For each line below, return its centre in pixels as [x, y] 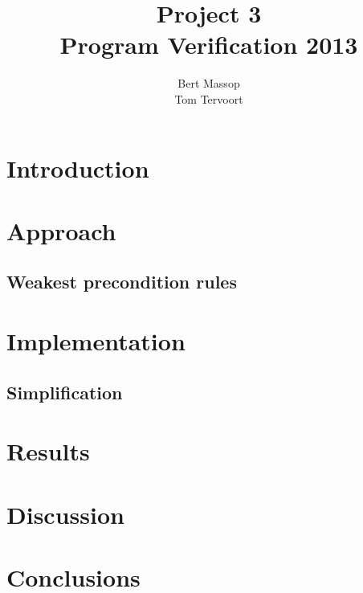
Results [48, 451]
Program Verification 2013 [209, 45]
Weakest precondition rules [122, 282]
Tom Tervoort [209, 98]
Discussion [65, 514]
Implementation [96, 341]
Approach [61, 230]
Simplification [65, 392]
